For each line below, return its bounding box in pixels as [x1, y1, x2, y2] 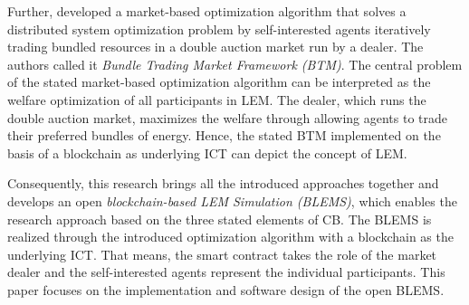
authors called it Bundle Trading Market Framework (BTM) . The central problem [7, 54, 463, 73]
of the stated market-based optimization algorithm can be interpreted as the [7, 72, 431, 91]
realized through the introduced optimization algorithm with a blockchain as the [7, 227, 454, 246]
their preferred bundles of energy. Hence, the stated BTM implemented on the [7, 126, 441, 145]
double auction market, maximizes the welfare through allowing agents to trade [7, 108, 448, 127]
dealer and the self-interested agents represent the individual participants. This [7, 262, 445, 281]
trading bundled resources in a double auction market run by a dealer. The [7, 37, 424, 56]
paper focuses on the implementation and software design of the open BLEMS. [7, 280, 445, 299]
